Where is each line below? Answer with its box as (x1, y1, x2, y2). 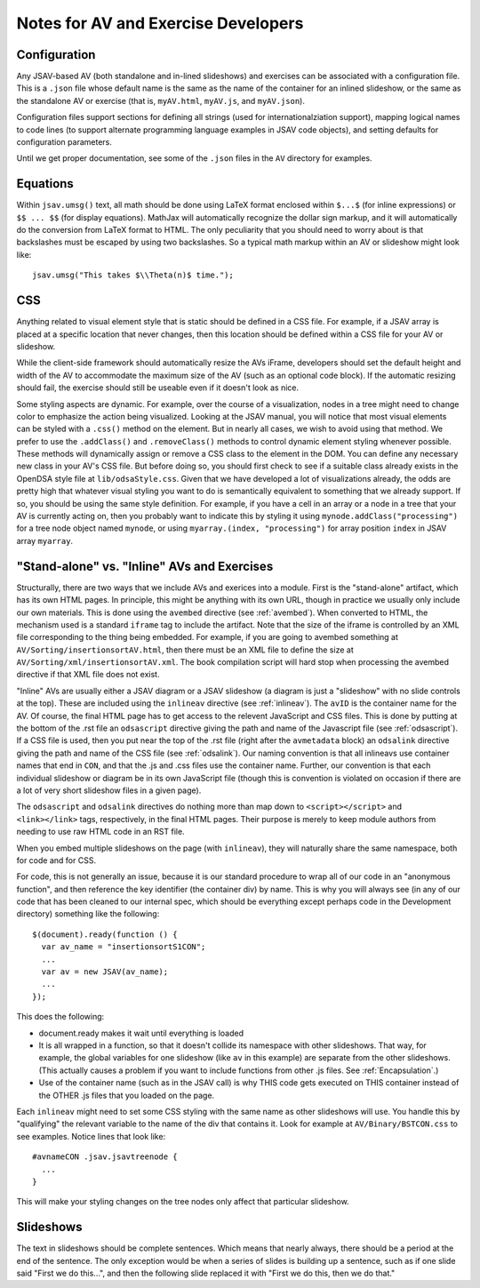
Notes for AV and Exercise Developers (16, 13, 304, 33)
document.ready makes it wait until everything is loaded (38, 1028, 244, 1038)
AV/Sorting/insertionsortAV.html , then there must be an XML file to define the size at (16, 644, 355, 655)
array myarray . (16, 535, 74, 546)
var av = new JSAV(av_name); (41, 967, 169, 977)
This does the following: (16, 1012, 105, 1022)
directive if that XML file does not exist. (16, 669, 160, 680)
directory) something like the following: (16, 908, 160, 919)
